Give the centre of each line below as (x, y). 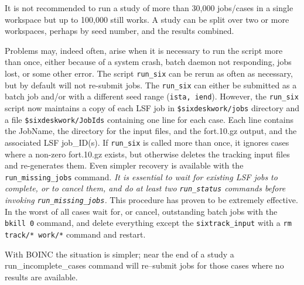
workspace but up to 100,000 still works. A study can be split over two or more (147, 19)
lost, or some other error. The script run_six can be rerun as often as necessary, (149, 73)
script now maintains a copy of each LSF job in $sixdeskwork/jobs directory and (152, 107)
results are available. (41, 277)
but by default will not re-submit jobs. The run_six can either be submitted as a (151, 85)
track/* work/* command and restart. (75, 234)
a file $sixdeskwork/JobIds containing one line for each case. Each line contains (149, 119)
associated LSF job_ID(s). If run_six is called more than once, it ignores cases (147, 142)
